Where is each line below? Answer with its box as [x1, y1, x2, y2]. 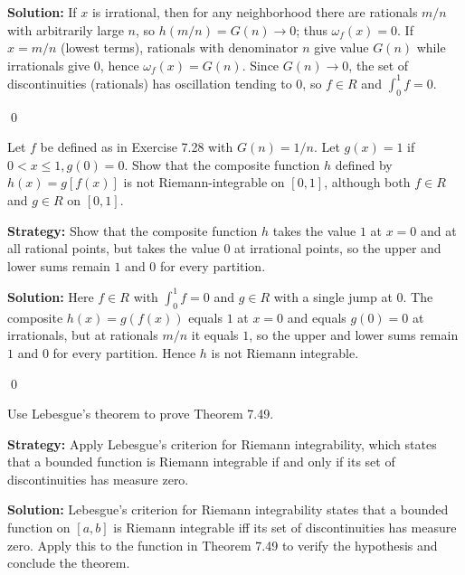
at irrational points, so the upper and [234, 239, 441, 258]
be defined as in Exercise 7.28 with [40, 137, 233, 156]
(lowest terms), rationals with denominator [61, 38, 299, 57]
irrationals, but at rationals [7, 325, 158, 344]
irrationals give [7, 55, 90, 74]
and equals [287, 307, 346, 326]
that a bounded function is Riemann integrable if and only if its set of [7, 452, 395, 471]
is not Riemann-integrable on [123, 173, 285, 192]
